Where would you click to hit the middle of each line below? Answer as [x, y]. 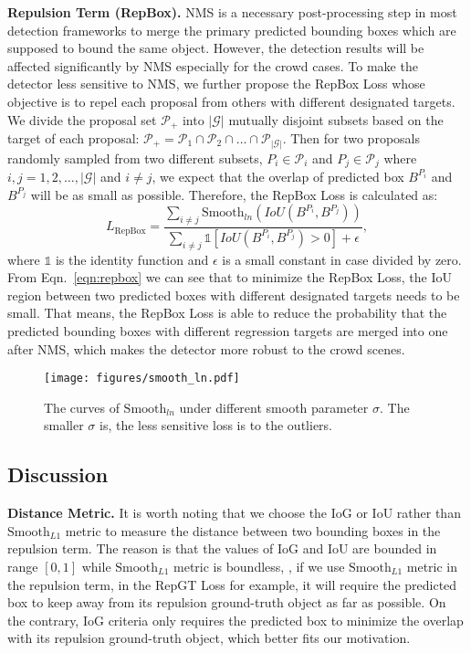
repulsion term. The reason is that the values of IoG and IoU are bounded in [222, 548]
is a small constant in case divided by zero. [342, 259]
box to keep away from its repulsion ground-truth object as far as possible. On [227, 602]
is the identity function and [132, 259]
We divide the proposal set [82, 119]
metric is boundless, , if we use [259, 567]
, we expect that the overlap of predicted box [278, 176]
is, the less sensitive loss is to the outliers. [215, 425]
